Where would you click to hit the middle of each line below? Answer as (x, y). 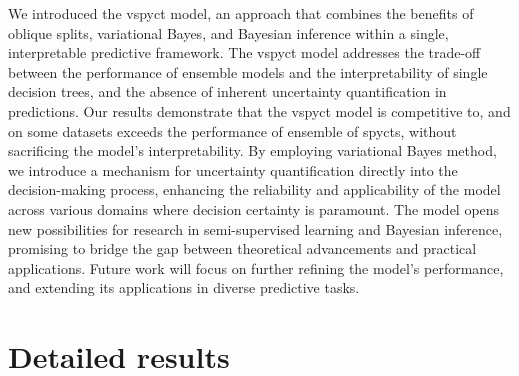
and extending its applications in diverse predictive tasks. (184, 287)
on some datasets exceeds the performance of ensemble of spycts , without (232, 130)
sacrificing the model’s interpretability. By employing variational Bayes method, (252, 150)
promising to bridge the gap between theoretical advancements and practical (242, 248)
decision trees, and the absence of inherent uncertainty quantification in (227, 91)
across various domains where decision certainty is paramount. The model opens (254, 208)
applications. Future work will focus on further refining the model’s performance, (256, 267)
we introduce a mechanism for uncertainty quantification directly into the (233, 169)
